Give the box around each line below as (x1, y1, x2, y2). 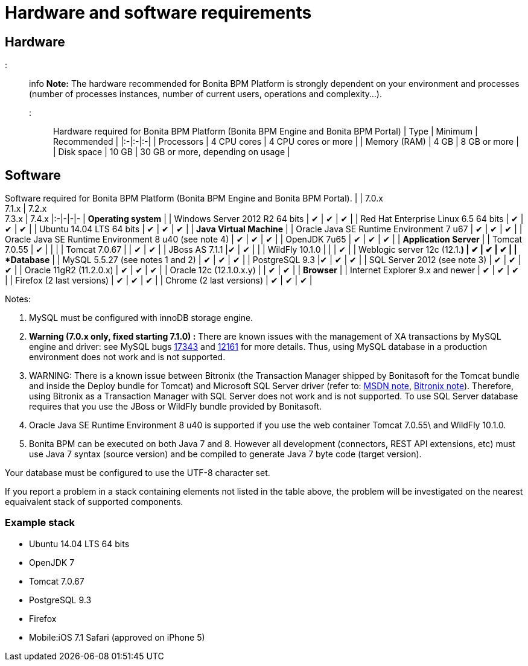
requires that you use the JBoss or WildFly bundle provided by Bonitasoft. (29, 401, 322, 412)
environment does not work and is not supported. (29, 352, 226, 363)
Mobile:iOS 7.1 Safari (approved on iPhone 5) (29, 632, 205, 642)
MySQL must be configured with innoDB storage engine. (29, 312, 253, 323)
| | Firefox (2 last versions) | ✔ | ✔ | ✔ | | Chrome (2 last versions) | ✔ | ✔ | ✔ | (5, 275, 313, 286)
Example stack (5, 516, 75, 529)
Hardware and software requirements (5, 2, 312, 23)
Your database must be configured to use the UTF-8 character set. (5, 468, 270, 478)
